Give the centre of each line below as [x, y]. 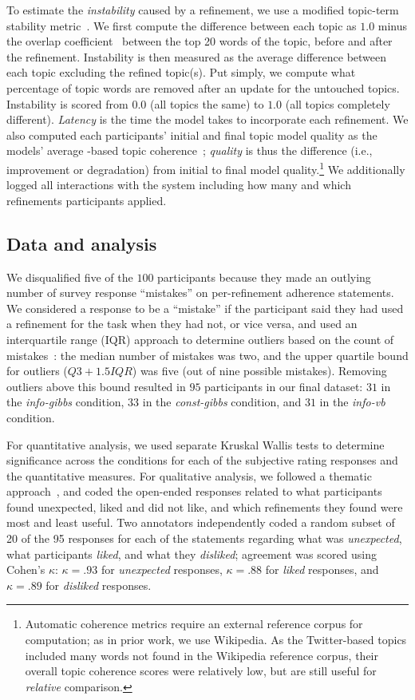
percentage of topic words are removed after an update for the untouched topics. [203, 87]
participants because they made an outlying [264, 277]
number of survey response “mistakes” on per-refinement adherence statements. [200, 293]
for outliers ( [37, 371]
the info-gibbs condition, [65, 402]
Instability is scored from [67, 103]
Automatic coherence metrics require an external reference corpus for [194, 624]
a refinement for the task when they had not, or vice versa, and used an [182, 324]
